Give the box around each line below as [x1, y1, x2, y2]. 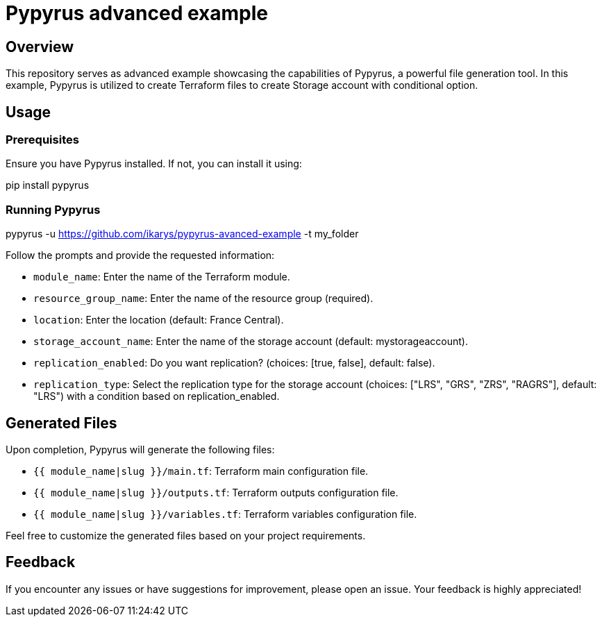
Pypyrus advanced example [6, 1, 269, 25]
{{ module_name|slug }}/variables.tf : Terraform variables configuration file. [33, 507, 417, 520]
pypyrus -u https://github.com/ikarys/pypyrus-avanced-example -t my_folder [6, 228, 359, 240]
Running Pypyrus [6, 202, 101, 217]
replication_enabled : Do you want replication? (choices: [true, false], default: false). [33, 357, 435, 369]
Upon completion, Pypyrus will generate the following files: [6, 443, 275, 455]
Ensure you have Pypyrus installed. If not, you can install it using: [6, 158, 302, 170]
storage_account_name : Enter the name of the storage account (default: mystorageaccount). [33, 335, 468, 348]
